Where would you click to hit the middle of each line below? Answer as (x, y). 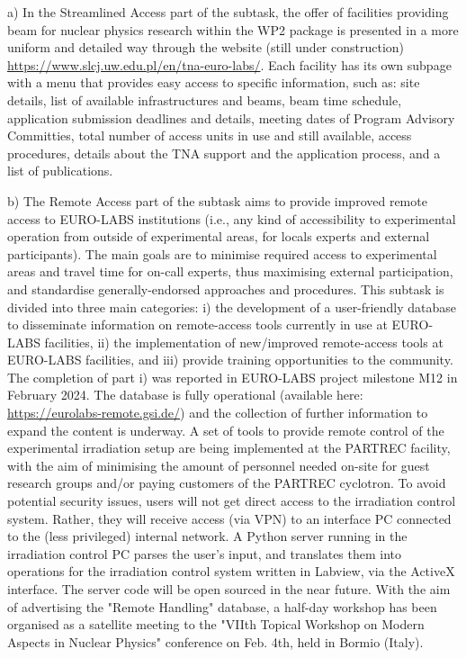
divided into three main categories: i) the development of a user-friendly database (232, 306)
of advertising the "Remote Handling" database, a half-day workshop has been (222, 606)
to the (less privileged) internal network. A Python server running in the (207, 536)
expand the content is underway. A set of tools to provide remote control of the (226, 430)
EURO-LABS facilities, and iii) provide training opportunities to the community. (230, 360)
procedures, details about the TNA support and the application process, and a (224, 153)
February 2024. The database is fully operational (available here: (185, 395)
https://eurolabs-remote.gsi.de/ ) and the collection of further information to (218, 413)
